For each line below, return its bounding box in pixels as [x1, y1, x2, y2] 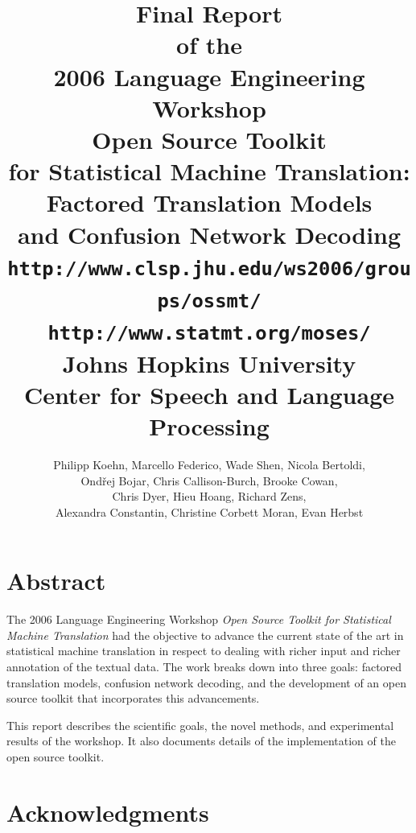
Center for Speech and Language [23, 377, 394, 410]
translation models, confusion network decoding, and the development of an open [6, 674, 406, 691]
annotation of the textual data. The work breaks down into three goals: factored [6, 658, 402, 675]
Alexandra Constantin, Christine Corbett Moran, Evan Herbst [55, 503, 364, 520]
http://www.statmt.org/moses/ [47, 322, 371, 345]
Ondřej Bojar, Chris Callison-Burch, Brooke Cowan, [80, 472, 338, 489]
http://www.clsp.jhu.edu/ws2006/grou [7, 257, 411, 280]
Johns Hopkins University [62, 346, 356, 379]
